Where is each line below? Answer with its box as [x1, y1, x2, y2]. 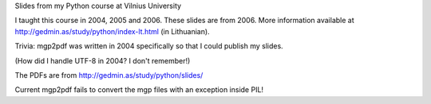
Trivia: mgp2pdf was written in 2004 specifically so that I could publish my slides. [14, 41, 283, 51]
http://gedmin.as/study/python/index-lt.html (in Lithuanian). [14, 26, 211, 36]
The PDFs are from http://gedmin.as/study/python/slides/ [14, 70, 204, 79]
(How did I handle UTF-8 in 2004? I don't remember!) [14, 56, 191, 65]
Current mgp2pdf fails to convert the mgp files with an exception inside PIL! [14, 85, 263, 94]
